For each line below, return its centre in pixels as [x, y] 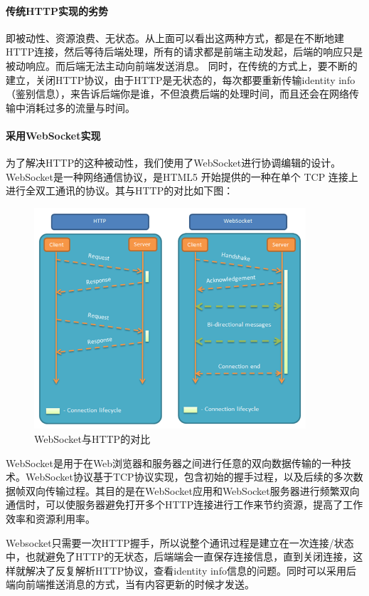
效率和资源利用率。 [50, 518]
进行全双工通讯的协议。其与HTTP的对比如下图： [120, 190]
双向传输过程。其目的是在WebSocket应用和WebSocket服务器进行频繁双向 [192, 490]
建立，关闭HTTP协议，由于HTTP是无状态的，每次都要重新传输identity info [181, 79]
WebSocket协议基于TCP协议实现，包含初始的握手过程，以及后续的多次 [189, 477]
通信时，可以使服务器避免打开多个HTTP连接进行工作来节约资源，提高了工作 [184, 504]
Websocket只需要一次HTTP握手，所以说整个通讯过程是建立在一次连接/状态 [180, 542]
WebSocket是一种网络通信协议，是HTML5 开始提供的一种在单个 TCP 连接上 [182, 176]
